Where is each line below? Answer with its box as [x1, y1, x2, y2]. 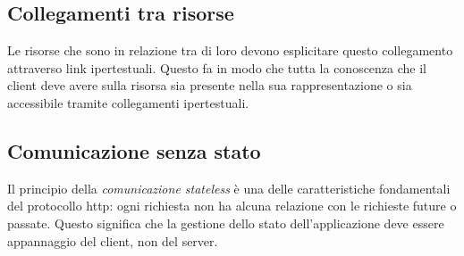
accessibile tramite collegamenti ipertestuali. [7, 93, 249, 111]
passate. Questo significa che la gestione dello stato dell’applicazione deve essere [7, 213, 444, 232]
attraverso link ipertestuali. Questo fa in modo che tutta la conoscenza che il [7, 58, 427, 77]
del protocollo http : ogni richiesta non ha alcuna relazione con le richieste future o [7, 196, 457, 215]
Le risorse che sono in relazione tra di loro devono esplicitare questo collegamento [7, 41, 453, 60]
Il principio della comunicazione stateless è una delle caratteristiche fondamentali [7, 178, 451, 197]
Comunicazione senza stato [7, 136, 261, 164]
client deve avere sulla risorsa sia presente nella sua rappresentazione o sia [7, 76, 412, 95]
